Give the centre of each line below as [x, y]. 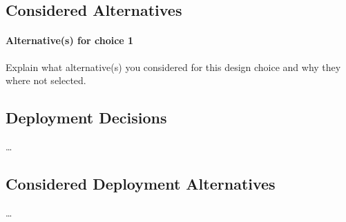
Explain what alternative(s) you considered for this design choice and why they [173, 67]
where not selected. [46, 80]
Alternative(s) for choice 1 [70, 40]
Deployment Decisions [86, 118]
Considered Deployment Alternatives [141, 183]
